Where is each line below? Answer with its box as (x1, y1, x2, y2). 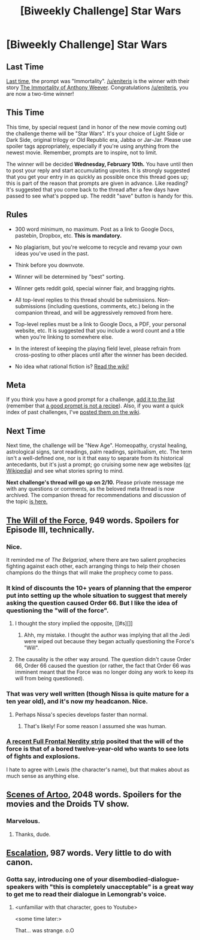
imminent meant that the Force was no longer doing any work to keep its (14, 668, 194, 676)
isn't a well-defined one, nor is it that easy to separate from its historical (6, 455, 184, 462)
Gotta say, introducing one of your (6, 875, 108, 883)
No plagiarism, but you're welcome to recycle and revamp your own (14, 244, 183, 251)
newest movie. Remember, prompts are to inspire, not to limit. (6, 148, 157, 156)
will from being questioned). (14, 675, 85, 682)
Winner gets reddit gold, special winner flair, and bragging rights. (14, 284, 175, 291)
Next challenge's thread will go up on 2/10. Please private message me (6, 479, 184, 486)
